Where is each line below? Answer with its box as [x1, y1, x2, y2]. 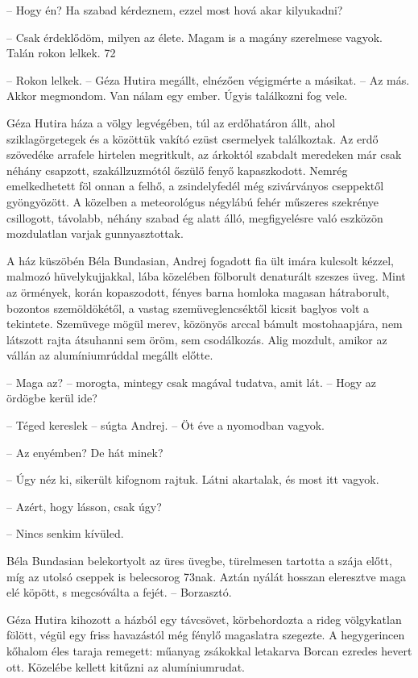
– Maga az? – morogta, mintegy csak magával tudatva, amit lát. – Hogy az [6, 373, 376, 390]
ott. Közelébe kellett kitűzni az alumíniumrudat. [6, 658, 246, 675]
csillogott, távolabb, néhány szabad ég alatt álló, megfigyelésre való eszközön [6, 209, 383, 226]
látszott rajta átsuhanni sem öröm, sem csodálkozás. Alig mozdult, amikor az [6, 331, 387, 347]
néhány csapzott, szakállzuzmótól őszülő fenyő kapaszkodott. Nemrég [6, 161, 348, 178]
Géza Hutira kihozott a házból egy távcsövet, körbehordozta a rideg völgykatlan [6, 610, 402, 627]
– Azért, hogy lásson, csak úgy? [6, 497, 162, 514]
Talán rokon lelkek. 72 [6, 44, 116, 61]
